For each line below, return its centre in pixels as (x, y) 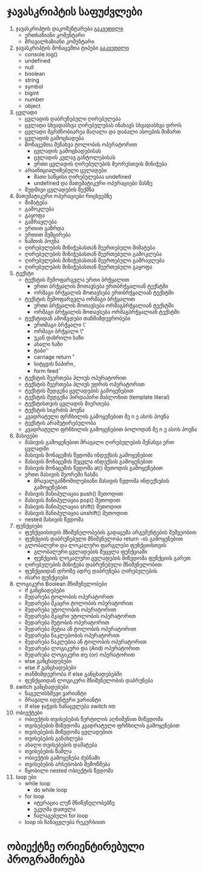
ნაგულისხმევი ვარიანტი (56, 693)
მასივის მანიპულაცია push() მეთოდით (74, 493)
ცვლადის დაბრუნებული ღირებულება (73, 118)
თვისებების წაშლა (48, 751)
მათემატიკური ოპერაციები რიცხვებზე (64, 196)
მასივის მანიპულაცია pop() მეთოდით (72, 500)
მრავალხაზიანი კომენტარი (60, 41)
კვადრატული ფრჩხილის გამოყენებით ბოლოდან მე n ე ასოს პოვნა (111, 429)
